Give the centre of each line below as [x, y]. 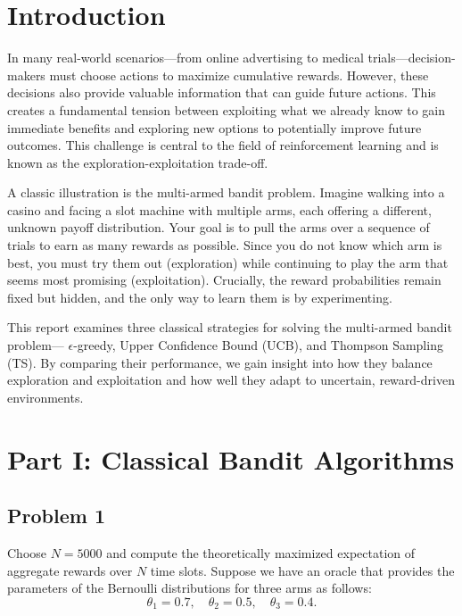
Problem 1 [56, 516]
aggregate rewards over [70, 570]
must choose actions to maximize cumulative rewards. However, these [239, 75]
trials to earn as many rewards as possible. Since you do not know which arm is [225, 245]
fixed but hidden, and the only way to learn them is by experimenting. [200, 297]
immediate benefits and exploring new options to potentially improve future [214, 127]
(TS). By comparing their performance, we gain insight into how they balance [220, 362]
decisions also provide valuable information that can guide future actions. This [222, 92]
